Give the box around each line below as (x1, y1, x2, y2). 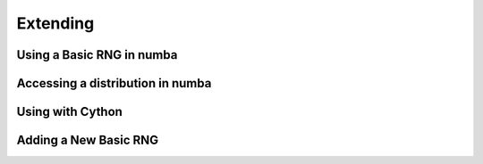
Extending (16, 13, 95, 33)
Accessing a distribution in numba (16, 76, 212, 91)
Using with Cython (16, 104, 123, 119)
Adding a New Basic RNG (16, 133, 159, 148)
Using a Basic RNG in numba (16, 47, 178, 62)
